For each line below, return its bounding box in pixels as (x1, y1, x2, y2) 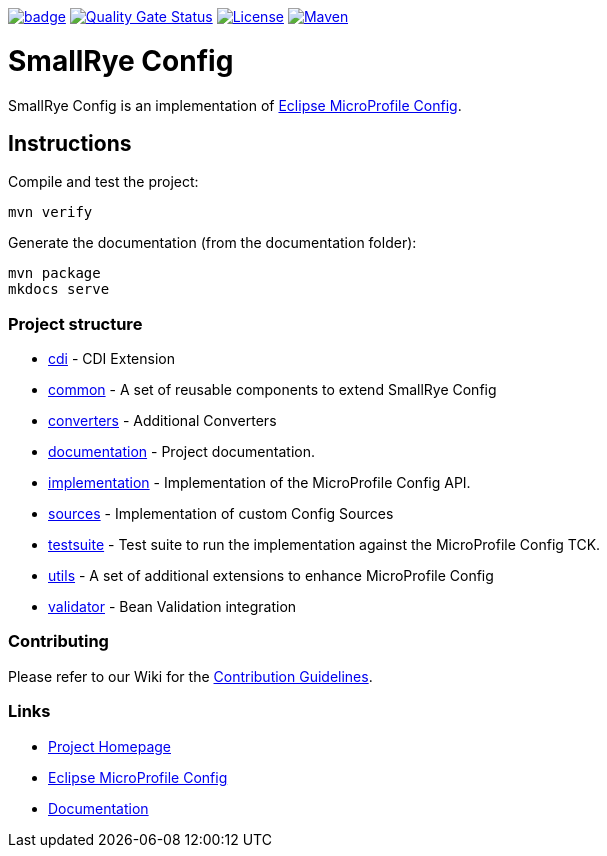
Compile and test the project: (8, 173, 199, 191)
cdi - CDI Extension (48, 350, 175, 368)
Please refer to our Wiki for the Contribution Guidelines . (8, 667, 373, 685)
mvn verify (8, 204, 93, 221)
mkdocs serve (8, 281, 110, 298)
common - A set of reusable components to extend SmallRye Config (48, 381, 497, 399)
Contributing (8, 631, 109, 652)
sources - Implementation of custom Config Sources (48, 505, 394, 523)
